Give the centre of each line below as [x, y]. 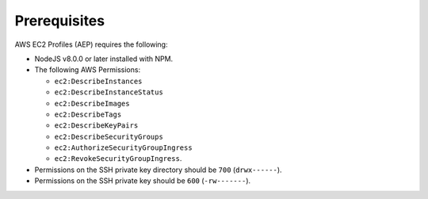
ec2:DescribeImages [92, 103]
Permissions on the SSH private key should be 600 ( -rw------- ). [143, 181]
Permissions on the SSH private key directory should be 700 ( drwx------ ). [158, 170]
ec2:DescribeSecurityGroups [109, 136]
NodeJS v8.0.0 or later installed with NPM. [104, 59]
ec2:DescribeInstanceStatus [109, 92]
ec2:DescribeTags [88, 114]
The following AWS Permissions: [88, 70]
